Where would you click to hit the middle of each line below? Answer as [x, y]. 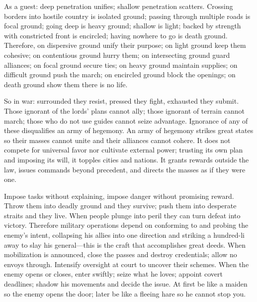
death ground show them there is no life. [66, 84]
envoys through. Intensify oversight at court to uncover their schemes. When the [127, 264]
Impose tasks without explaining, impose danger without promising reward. [119, 196]
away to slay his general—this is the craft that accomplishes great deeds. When [125, 244]
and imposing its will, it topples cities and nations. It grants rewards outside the [127, 159]
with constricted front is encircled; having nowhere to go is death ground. [116, 35]
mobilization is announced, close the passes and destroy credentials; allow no [121, 254]
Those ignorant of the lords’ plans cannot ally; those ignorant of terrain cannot [124, 110]
